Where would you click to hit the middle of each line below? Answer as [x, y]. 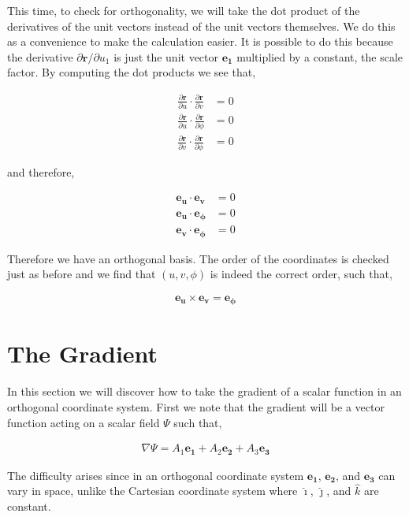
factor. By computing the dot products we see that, [132, 72]
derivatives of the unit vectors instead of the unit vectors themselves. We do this [201, 26]
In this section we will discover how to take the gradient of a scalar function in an [204, 391]
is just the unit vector [166, 56]
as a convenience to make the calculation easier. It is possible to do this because [200, 41]
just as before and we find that [82, 274]
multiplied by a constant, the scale [320, 56]
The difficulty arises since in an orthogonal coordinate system [156, 475]
